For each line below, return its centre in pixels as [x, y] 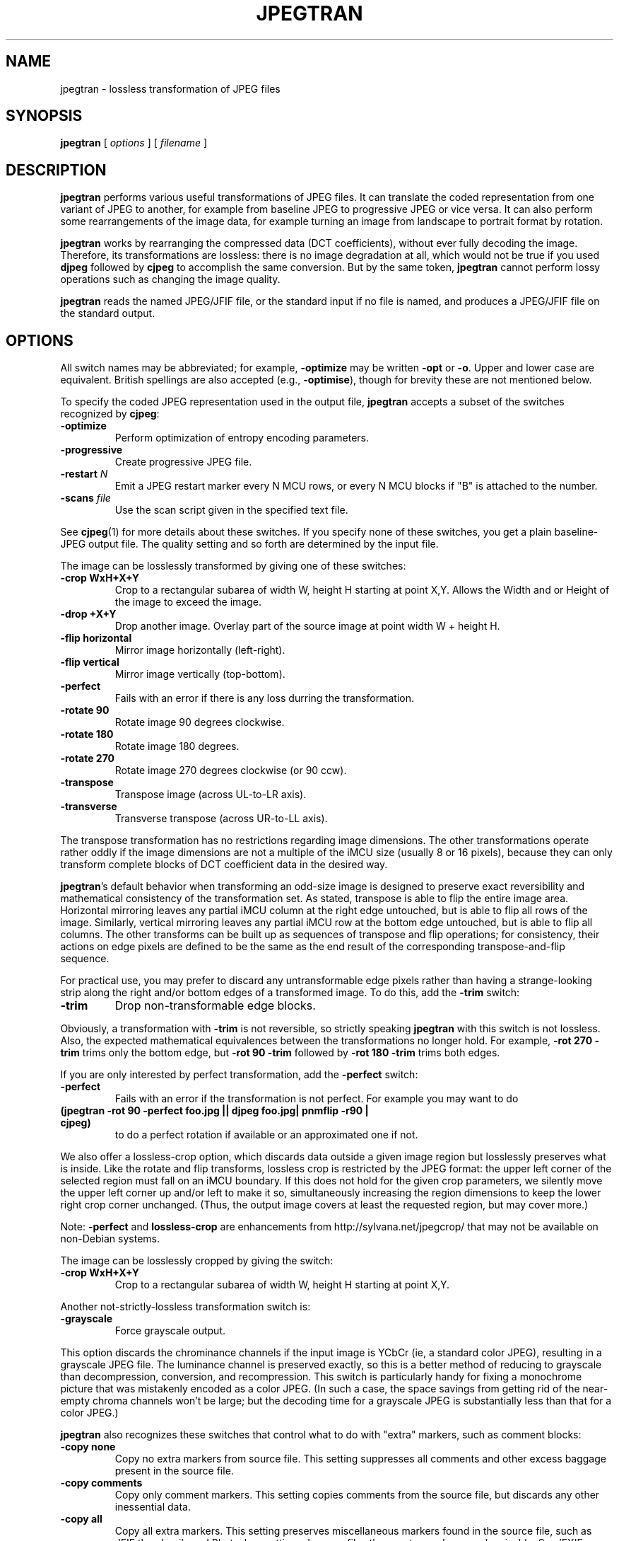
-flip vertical [90, 662]
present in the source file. [174, 1471]
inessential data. [153, 1507]
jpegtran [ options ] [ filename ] [134, 143]
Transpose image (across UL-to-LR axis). [211, 795]
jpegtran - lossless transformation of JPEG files [170, 88]
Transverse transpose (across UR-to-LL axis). [221, 819]
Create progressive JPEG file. [183, 462]
